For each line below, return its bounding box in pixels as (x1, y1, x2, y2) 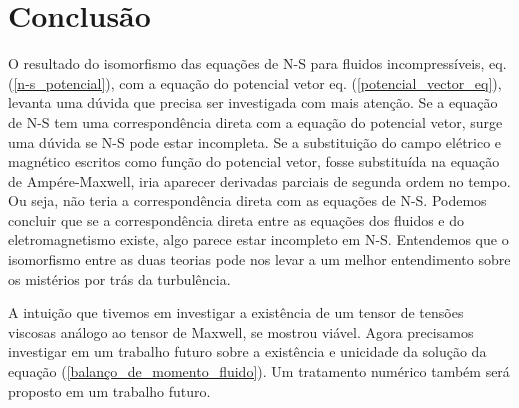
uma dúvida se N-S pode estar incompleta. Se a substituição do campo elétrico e (8, 131, 502, 152)
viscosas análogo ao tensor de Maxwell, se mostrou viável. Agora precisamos (8, 321, 474, 342)
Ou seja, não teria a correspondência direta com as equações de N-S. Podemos (8, 190, 487, 211)
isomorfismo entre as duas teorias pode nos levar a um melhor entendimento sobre (8, 249, 511, 270)
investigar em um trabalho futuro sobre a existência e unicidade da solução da (8, 341, 487, 362)
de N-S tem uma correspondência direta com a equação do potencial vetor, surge (8, 111, 503, 132)
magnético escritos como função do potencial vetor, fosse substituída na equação (8, 151, 500, 172)
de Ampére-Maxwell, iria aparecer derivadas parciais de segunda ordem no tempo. (8, 170, 511, 191)
